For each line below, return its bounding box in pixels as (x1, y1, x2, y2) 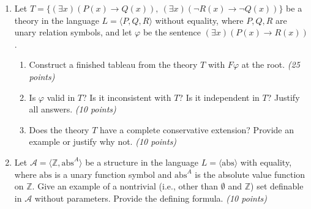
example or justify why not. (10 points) (29, 135, 177, 148)
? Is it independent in (179, 90, 260, 103)
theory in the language (14, 13, 99, 26)
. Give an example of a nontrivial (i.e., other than (32, 180, 219, 193)
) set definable (250, 180, 304, 193)
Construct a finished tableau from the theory (29, 58, 198, 71)
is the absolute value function (195, 167, 305, 180)
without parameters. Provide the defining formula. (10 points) (34, 191, 268, 204)
